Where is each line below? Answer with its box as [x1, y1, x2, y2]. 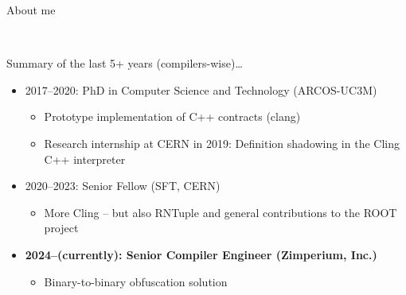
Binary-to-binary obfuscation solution [44, 273, 228, 289]
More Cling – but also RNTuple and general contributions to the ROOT [44, 204, 397, 220]
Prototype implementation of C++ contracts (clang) [44, 108, 301, 125]
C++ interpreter [44, 150, 126, 167]
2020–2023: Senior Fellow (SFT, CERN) [25, 177, 221, 194]
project [44, 219, 79, 236]
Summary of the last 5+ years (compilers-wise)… [6, 55, 243, 72]
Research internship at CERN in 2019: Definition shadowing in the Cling [44, 134, 400, 151]
